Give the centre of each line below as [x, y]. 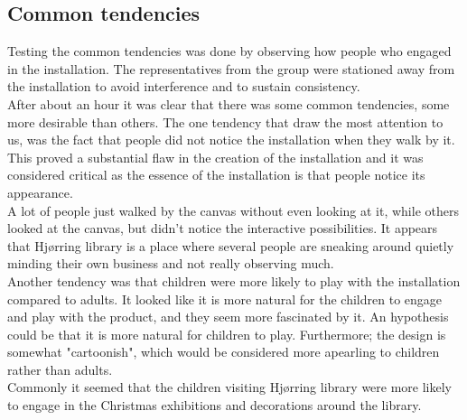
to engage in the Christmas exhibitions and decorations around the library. [215, 405]
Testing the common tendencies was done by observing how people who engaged [229, 51]
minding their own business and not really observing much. [171, 263]
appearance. [40, 192]
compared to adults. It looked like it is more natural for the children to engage [225, 299]
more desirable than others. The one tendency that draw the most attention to [225, 121]
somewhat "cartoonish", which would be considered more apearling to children [224, 352]
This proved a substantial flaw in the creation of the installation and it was [215, 157]
